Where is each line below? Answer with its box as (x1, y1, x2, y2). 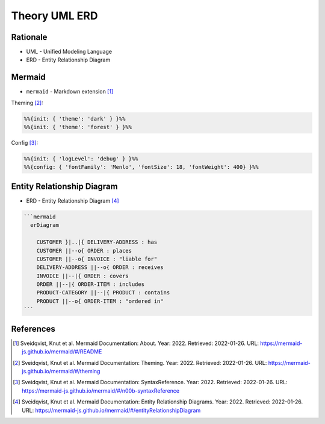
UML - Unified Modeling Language (26, 48, 113, 55)
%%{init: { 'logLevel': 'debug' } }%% (23, 156, 138, 162)
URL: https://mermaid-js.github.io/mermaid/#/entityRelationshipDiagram (22, 407, 201, 414)
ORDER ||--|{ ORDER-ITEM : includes (36, 281, 144, 288)
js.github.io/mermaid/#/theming (22, 367, 101, 375)
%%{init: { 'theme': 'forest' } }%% (23, 124, 132, 131)
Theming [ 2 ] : (11, 99, 43, 106)
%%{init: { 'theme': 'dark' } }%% (23, 115, 126, 122)
